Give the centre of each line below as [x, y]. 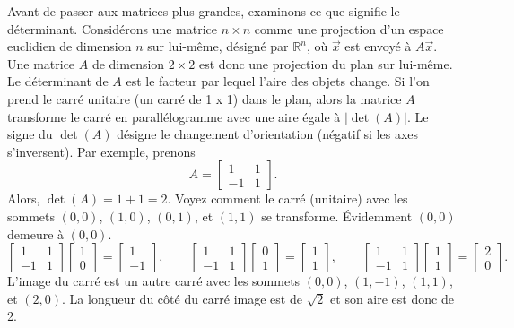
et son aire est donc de [392, 298]
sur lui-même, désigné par [218, 46]
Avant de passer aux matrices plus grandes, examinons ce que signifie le [204, 11]
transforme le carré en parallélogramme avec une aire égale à [174, 116]
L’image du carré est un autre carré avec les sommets [154, 281]
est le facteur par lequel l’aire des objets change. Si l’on [278, 81]
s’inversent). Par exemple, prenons [101, 151]
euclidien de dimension [70, 46]
